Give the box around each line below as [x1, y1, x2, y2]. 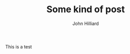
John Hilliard [72, 20, 99, 26]
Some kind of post [46, 4, 125, 15]
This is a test [5, 43, 32, 49]
